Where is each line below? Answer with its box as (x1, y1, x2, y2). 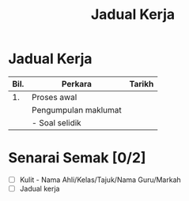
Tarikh (129, 78, 154, 89)
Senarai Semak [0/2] (8, 149, 146, 167)
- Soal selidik (31, 117, 81, 128)
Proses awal (31, 91, 77, 102)
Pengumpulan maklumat (31, 104, 122, 115)
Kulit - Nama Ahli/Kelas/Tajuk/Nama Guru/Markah (19, 175, 182, 184)
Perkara (61, 78, 93, 89)
